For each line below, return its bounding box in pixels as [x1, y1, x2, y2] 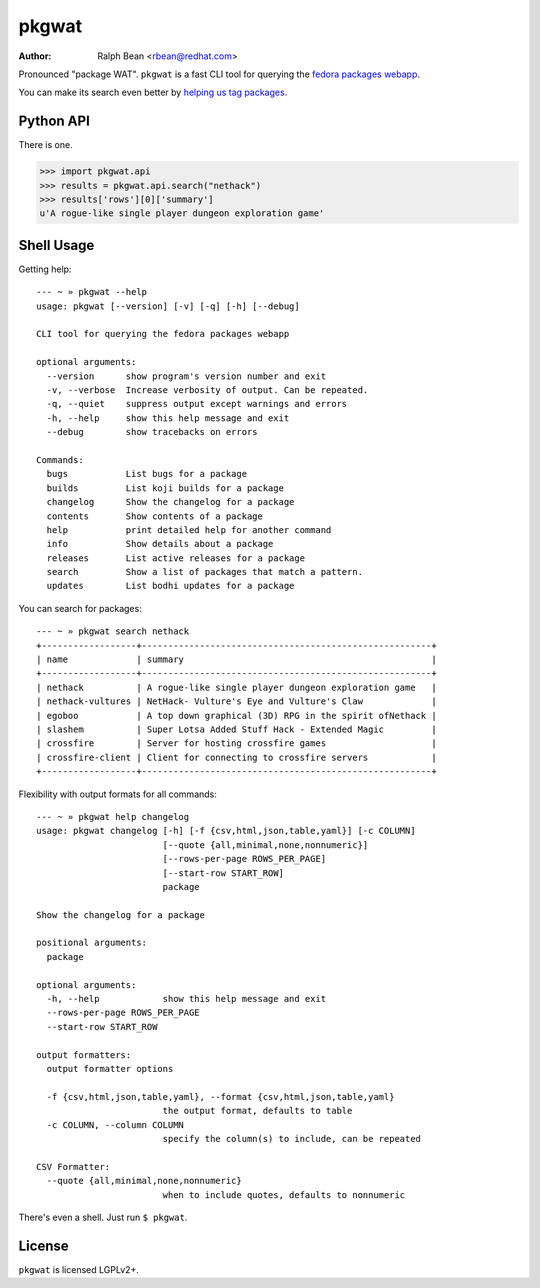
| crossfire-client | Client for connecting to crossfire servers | [36, 751, 437, 763]
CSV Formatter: [36, 1161, 111, 1172]
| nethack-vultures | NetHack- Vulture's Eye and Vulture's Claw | [36, 696, 437, 707]
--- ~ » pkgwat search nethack [36, 626, 190, 637]
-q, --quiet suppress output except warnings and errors [46, 398, 348, 410]
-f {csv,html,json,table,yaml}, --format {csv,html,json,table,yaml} [46, 1091, 395, 1102]
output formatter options [46, 1063, 174, 1074]
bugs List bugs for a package [46, 468, 248, 480]
